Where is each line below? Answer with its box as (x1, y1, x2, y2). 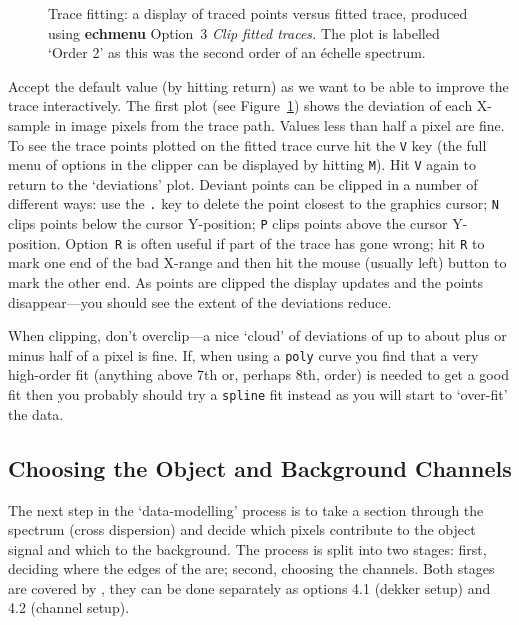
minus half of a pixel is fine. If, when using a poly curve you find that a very (8, 344, 479, 365)
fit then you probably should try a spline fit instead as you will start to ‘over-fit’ (8, 384, 508, 405)
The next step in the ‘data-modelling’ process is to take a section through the (8, 499, 484, 520)
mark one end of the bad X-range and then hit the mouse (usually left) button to (8, 252, 507, 273)
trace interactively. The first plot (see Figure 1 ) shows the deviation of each (8, 95, 473, 116)
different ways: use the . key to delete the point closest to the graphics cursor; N (8, 193, 499, 214)
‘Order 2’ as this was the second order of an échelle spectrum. (48, 42, 426, 63)
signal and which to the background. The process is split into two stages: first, (8, 538, 487, 559)
